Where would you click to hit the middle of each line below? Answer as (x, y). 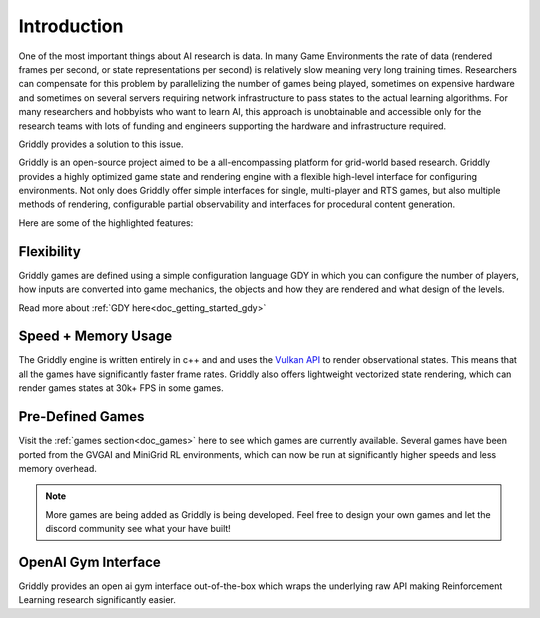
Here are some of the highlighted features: (106, 222)
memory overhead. (57, 468)
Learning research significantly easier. (97, 600)
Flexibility (50, 251)
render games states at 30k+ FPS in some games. (121, 388)
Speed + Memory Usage (95, 336)
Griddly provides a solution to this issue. (101, 144)
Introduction (71, 26)
